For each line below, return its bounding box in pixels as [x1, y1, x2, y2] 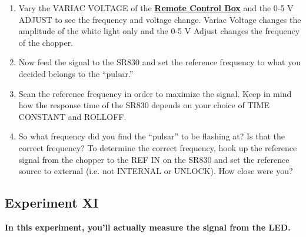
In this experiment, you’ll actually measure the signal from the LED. [5, 221, 291, 233]
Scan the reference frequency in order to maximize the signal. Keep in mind [18, 87, 292, 99]
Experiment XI [5, 193, 99, 212]
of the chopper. [18, 36, 74, 48]
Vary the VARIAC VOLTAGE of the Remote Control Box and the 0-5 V [18, 2, 294, 14]
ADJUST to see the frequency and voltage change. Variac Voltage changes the [18, 13, 301, 25]
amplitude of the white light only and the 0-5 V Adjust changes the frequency [18, 25, 300, 37]
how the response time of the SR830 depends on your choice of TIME [18, 99, 270, 111]
